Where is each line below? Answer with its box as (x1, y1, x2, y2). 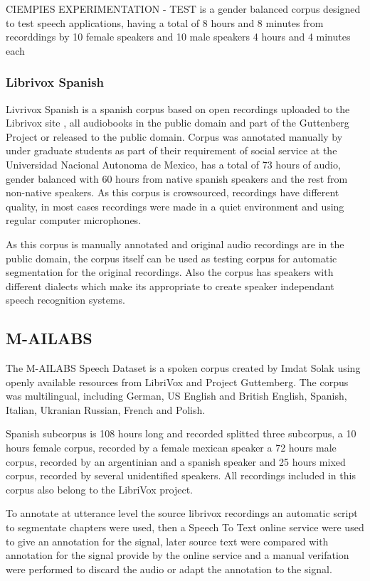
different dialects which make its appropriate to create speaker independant (6, 278, 334, 293)
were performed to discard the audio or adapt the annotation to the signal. (6, 561, 332, 576)
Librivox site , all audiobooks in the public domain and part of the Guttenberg (6, 115, 349, 130)
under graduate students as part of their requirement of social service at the (6, 143, 337, 158)
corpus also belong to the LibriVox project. (6, 481, 193, 496)
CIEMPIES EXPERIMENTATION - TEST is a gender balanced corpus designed (6, 1, 361, 16)
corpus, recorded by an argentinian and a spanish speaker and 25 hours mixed (6, 454, 346, 469)
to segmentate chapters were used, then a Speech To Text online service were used (6, 520, 364, 535)
